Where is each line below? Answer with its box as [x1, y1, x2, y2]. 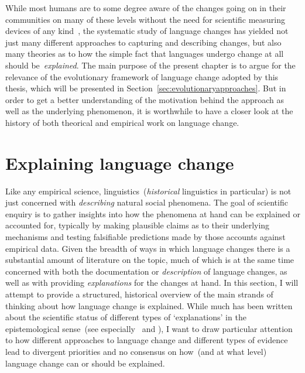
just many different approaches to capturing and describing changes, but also [5, 36, 282, 48]
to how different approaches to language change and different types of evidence [5, 334, 288, 346]
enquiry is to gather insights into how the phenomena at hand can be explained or [5, 207, 300, 220]
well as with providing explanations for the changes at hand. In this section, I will [5, 276, 299, 289]
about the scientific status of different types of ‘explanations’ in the [5, 311, 246, 323]
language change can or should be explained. [5, 357, 165, 369]
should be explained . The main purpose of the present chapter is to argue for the [5, 59, 296, 71]
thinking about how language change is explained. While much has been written [5, 299, 293, 312]
